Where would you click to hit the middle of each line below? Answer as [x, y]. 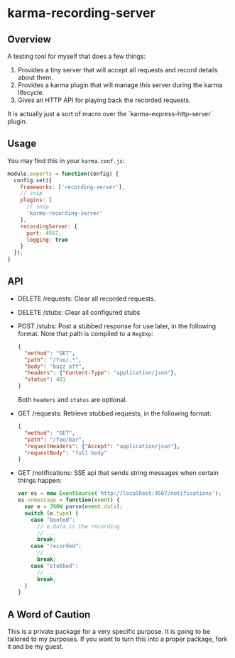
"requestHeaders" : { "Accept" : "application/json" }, [102, 446]
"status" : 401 [45, 380]
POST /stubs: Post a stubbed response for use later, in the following [117, 326]
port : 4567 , [44, 233]
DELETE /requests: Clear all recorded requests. [87, 299]
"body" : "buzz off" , [55, 367]
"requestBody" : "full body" [66, 453]
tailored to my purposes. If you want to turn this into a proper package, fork [117, 639]
